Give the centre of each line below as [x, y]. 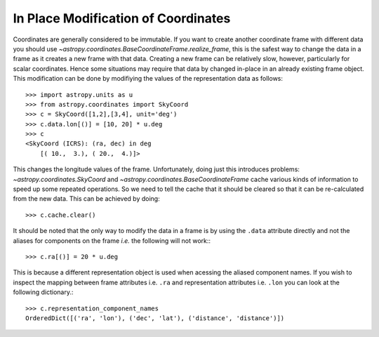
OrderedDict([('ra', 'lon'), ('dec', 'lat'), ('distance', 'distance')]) [155, 318]
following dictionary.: [43, 292]
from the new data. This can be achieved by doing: [87, 199]
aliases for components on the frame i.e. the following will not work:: [112, 240]
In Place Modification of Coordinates [122, 18]
